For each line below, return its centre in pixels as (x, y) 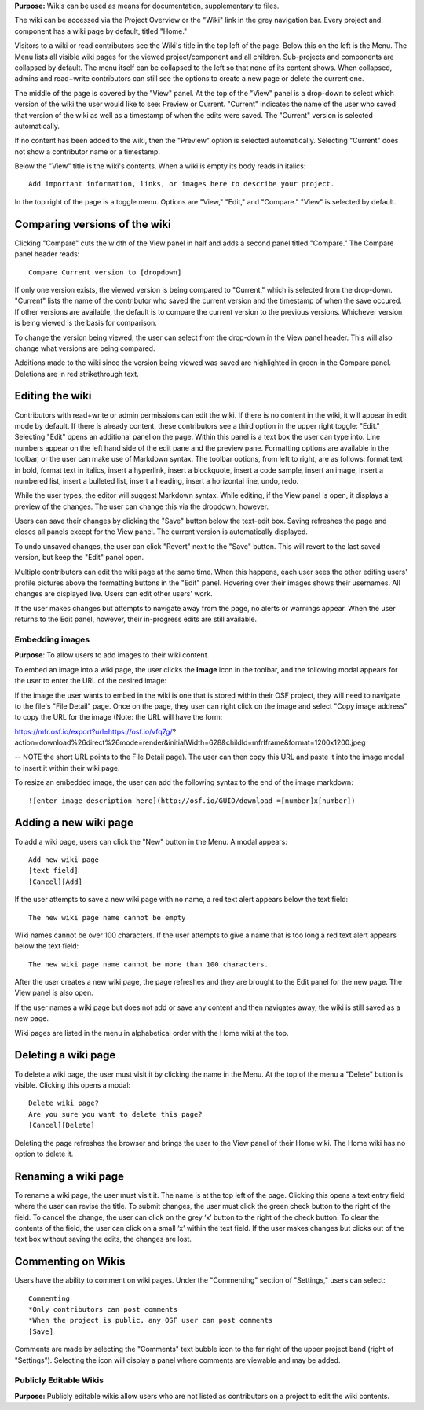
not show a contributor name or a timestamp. (88, 151)
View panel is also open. (54, 993)
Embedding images (52, 639)
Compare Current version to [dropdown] (105, 272)
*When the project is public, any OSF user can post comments (151, 1320)
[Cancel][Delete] (62, 1125)
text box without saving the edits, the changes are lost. (103, 1239)
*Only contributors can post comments (103, 1310)
